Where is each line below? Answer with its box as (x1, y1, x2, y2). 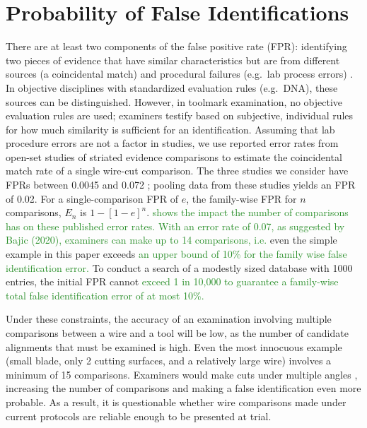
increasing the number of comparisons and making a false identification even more (6, 381, 361, 396)
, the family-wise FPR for (186, 191, 297, 206)
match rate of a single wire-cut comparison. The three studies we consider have (6, 163, 349, 178)
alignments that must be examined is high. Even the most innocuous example (6, 339, 342, 354)
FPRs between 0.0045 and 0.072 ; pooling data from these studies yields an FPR (6, 177, 356, 192)
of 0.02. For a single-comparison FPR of (6, 191, 179, 206)
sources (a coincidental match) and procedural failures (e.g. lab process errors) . (6, 66, 354, 81)
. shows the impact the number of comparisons (146, 205, 349, 220)
